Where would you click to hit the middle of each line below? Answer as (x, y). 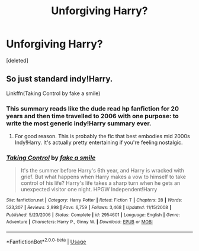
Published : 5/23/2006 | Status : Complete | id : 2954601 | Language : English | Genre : (93, 215)
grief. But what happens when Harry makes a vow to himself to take (103, 177)
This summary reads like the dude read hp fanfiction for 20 (93, 109)
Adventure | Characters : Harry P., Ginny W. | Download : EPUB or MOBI (79, 222)
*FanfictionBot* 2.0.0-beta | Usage (46, 241)
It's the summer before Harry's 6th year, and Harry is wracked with (102, 171)
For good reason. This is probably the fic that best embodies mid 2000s (102, 136)
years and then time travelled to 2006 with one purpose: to (92, 116)
